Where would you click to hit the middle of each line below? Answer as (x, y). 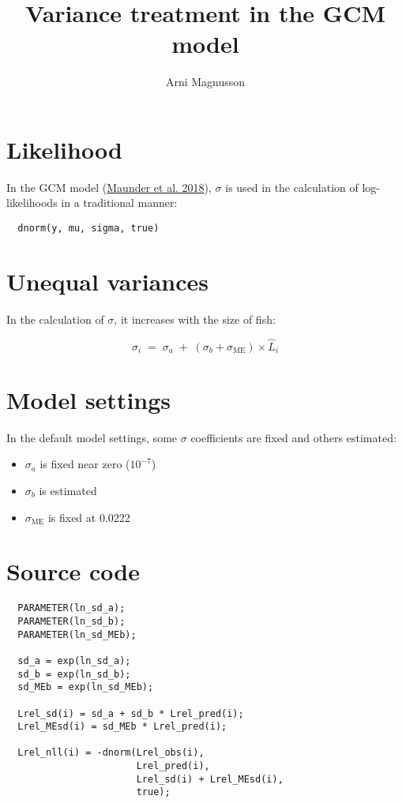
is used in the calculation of (292, 187)
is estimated (68, 490)
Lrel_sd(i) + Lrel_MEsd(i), (210, 779)
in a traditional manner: (119, 203)
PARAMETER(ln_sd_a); (71, 608)
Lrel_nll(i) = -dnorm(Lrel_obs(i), (111, 753)
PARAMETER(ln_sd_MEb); (77, 634)
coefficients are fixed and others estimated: (293, 437)
